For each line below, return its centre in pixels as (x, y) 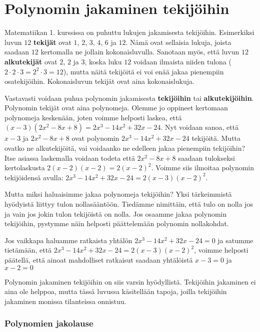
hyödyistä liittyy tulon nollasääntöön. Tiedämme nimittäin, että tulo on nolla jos (129, 204)
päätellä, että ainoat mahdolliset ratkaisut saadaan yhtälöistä (99, 260)
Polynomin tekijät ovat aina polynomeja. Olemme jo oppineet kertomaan (116, 108)
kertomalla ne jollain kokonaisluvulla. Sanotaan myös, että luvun (140, 52)
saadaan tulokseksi (207, 158)
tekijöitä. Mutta (216, 138)
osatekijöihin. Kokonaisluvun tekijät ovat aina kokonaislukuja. (99, 81)
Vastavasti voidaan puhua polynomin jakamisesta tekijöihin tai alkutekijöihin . (129, 98)
